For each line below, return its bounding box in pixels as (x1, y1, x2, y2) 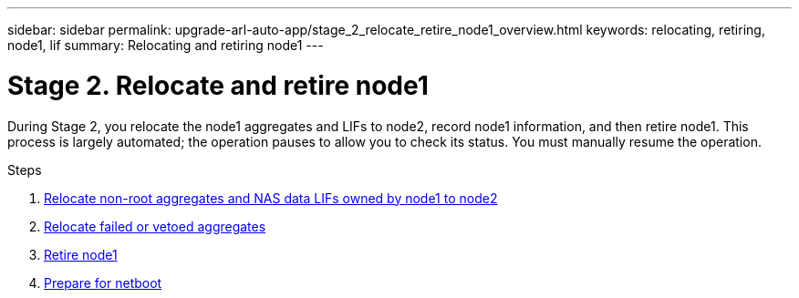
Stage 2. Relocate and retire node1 (7, 69, 429, 101)
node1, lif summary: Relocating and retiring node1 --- (7, 37, 324, 53)
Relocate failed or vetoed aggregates (44, 218, 266, 234)
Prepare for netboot (44, 274, 162, 291)
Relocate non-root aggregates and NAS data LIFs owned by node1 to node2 (44, 190, 498, 206)
